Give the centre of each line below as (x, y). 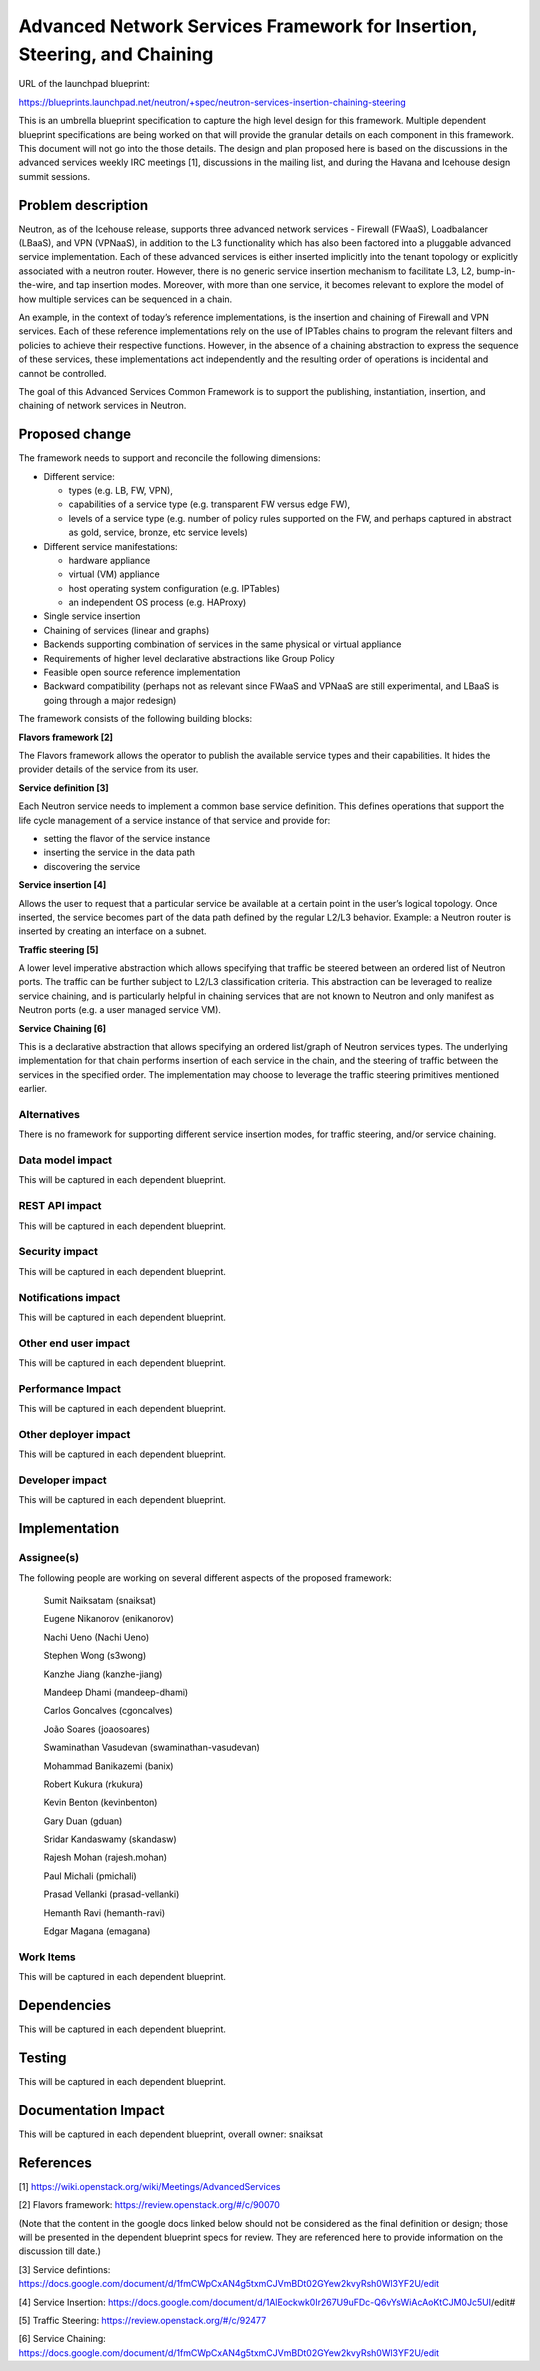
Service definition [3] (63, 787)
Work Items (47, 1957)
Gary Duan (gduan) (83, 1821)
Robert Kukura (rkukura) (93, 1784)
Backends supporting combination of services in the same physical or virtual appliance (222, 644)
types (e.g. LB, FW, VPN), (121, 490)
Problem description (83, 205)
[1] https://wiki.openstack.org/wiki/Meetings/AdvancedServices (149, 2186)
